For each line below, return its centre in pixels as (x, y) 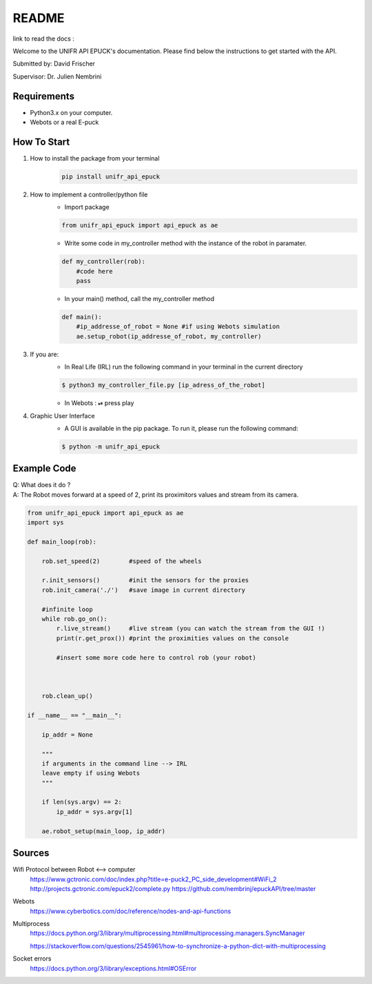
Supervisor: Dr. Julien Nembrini (57, 76)
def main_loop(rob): (62, 542)
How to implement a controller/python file (89, 194)
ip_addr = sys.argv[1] (95, 812)
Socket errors (32, 959)
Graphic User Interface (63, 416)
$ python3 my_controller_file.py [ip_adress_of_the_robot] (163, 385)
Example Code (44, 469)
